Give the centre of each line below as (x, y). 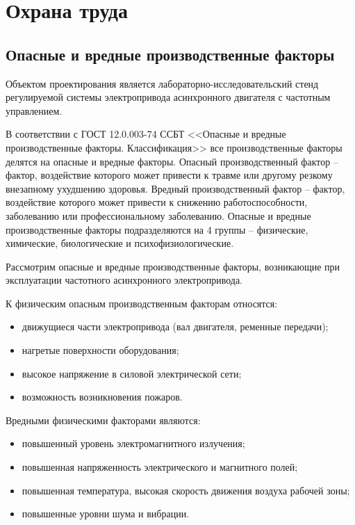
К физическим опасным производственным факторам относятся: (142, 303)
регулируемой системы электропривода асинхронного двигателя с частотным (168, 97)
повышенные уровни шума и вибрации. (106, 514)
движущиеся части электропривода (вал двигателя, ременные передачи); (175, 326)
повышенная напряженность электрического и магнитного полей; (160, 467)
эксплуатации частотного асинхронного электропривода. (124, 280)
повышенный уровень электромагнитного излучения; (133, 443)
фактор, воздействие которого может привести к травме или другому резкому (169, 175)
